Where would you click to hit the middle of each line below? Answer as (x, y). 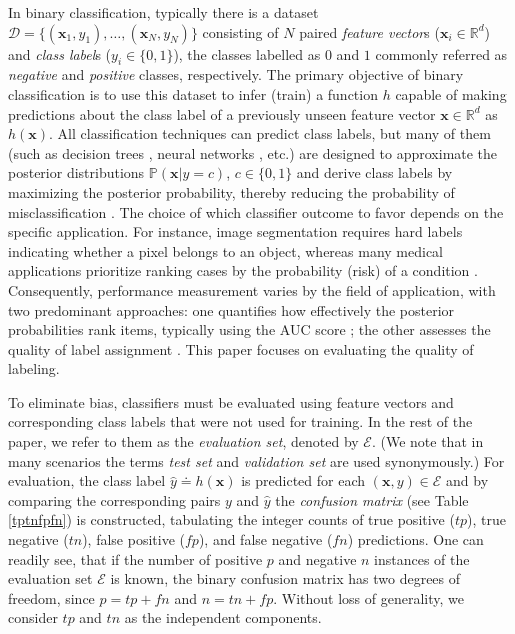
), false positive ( (133, 539)
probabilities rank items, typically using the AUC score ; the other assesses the (249, 329)
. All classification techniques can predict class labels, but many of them (270, 133)
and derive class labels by (374, 172)
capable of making (451, 93)
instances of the (422, 558)
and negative (317, 558)
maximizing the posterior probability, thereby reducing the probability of (231, 191)
